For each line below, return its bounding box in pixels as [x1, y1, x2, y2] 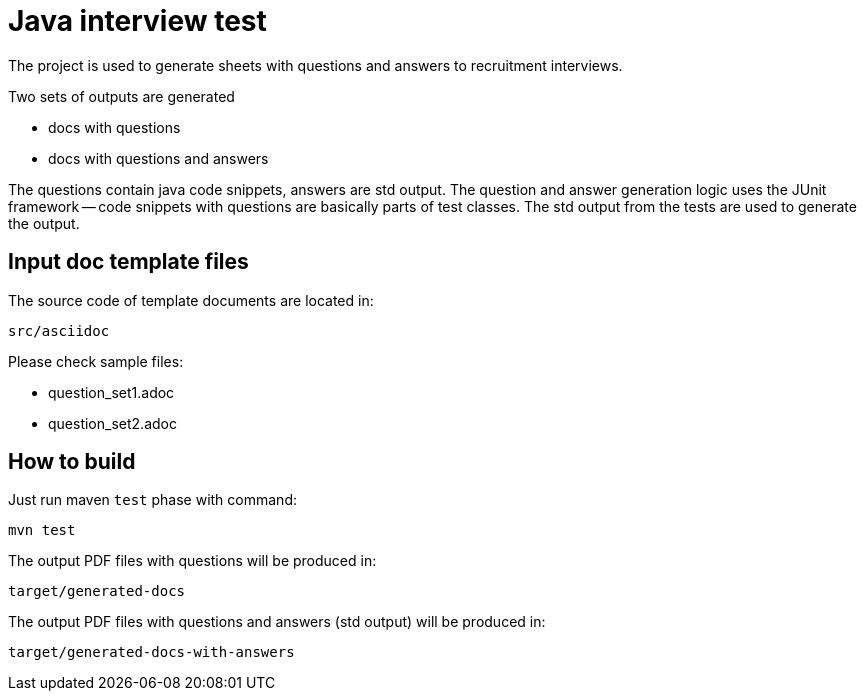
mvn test [8, 522, 76, 539]
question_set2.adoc [48, 414, 177, 432]
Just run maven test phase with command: [8, 491, 297, 509]
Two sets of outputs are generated [8, 87, 235, 105]
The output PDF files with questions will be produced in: [8, 552, 377, 570]
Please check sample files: [8, 352, 184, 370]
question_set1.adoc [48, 383, 175, 401]
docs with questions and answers [48, 149, 269, 167]
